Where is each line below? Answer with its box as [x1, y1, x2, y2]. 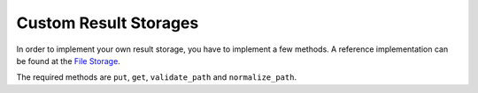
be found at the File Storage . [16, 55, 121, 66]
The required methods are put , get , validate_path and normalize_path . [16, 72, 297, 82]
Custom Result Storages [16, 13, 199, 32]
